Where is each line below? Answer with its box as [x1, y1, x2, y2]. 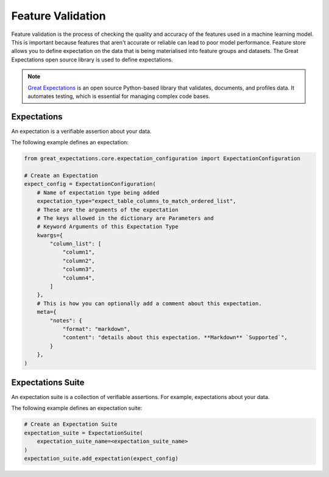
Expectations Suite [11, 377, 85, 387]
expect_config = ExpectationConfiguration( [24, 180, 157, 188]
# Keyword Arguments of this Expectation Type [37, 223, 179, 230]
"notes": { [49, 317, 82, 324]
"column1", [62, 249, 96, 256]
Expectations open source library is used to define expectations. [11, 55, 173, 63]
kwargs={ [37, 231, 63, 239]
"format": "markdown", [62, 325, 130, 332]
